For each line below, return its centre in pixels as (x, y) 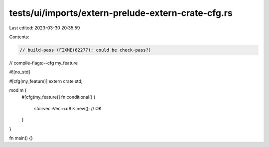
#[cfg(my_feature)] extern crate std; (46, 81)
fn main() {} (21, 138)
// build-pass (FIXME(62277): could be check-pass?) (85, 50)
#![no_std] (20, 72)
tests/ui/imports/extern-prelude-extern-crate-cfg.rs (121, 13)
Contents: (19, 37)
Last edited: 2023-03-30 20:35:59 (45, 28)
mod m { (18, 90)
